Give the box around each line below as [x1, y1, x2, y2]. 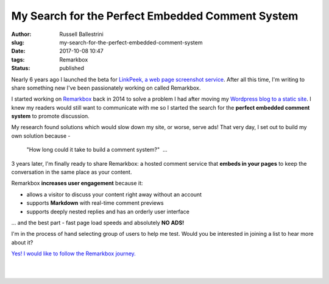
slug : [11, 38, 24, 46]
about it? [11, 238, 34, 246]
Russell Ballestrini [59, 30, 104, 38]
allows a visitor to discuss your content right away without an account [26, 191, 202, 198]
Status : [11, 65, 30, 72]
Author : [11, 30, 32, 38]
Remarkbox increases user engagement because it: [11, 180, 143, 187]
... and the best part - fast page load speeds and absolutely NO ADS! [11, 219, 185, 226]
